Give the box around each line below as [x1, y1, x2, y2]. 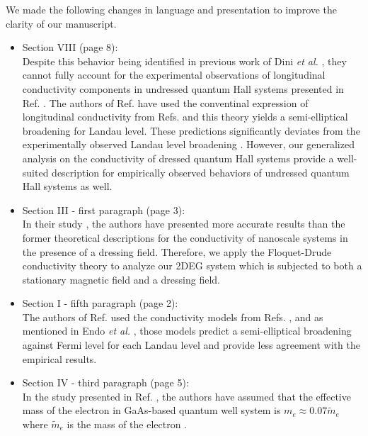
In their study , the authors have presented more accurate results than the [22, 216, 345, 231]
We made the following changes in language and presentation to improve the [6, 2, 338, 16]
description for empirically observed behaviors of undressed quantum [52, 164, 350, 179]
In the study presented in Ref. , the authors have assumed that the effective [22, 389, 351, 403]
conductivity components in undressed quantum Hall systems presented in [22, 81, 344, 96]
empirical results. [22, 351, 97, 366]
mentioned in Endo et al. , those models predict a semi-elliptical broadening [22, 323, 352, 338]
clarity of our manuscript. [6, 16, 117, 30]
